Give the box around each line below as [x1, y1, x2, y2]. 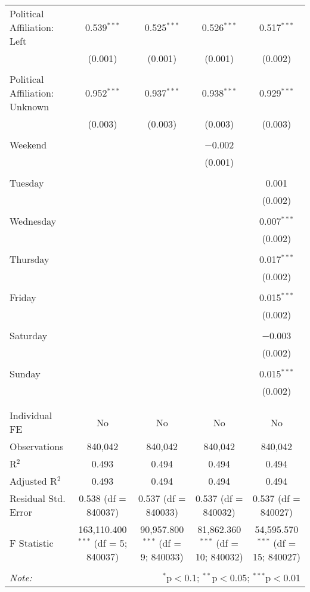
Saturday [10, 328, 48, 342]
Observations [10, 439, 64, 453]
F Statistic [10, 536, 54, 550]
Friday [10, 290, 36, 304]
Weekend [10, 138, 47, 151]
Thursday [10, 252, 49, 266]
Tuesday [10, 176, 44, 190]
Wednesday [10, 214, 57, 228]
